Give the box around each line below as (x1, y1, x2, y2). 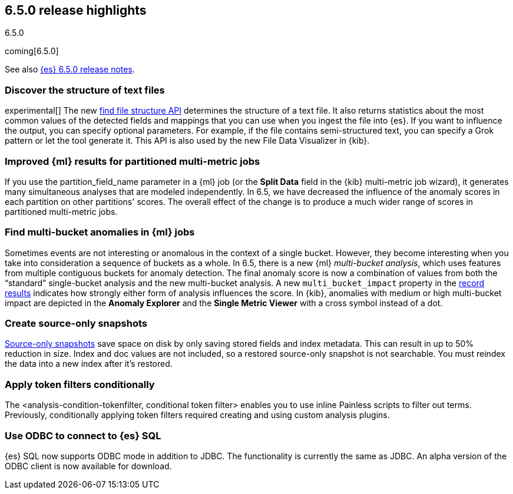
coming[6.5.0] (5, 46, 59, 57)
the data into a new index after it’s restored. (5, 359, 173, 369)
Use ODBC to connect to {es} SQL (5, 429, 161, 442)
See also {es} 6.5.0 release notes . (5, 64, 135, 75)
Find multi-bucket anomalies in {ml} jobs (5, 226, 195, 238)
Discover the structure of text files (5, 84, 165, 96)
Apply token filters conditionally (5, 378, 155, 390)
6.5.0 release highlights (5, 3, 147, 18)
